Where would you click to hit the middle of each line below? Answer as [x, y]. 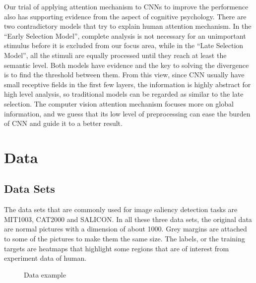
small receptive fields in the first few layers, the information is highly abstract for [128, 84]
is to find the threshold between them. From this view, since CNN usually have [124, 75]
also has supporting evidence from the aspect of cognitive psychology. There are [125, 16]
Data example [45, 274]
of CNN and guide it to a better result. [63, 123]
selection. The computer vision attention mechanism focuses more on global [119, 103]
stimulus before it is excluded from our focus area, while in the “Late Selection [124, 45]
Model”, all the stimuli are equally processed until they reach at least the [115, 55]
